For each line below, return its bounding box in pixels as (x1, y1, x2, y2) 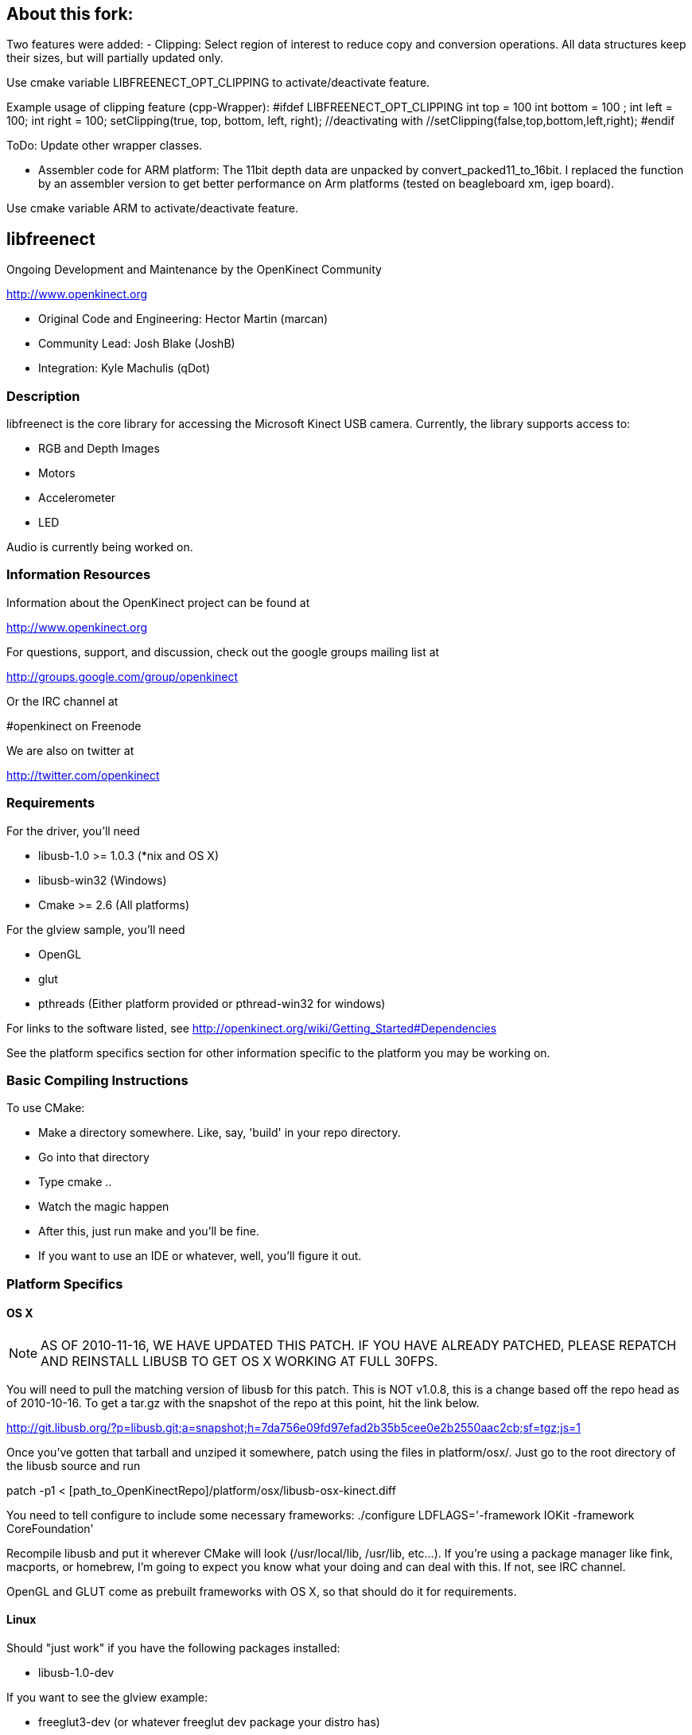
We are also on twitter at (6, 743, 134, 757)
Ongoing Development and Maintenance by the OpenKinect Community (6, 263, 382, 277)
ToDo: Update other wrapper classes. (6, 138, 203, 153)
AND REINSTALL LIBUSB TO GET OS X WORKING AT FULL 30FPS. (41, 1352, 438, 1369)
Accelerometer (38, 491, 116, 505)
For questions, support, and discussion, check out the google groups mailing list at (6, 644, 440, 659)
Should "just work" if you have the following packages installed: (6, 1641, 340, 1655)
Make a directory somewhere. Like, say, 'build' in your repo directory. (38, 1126, 401, 1140)
